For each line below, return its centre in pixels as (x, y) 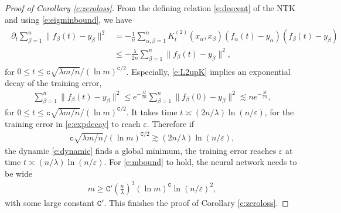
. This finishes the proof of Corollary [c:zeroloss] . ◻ (196, 202)
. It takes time (152, 111)
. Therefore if (170, 123)
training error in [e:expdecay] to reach (73, 123)
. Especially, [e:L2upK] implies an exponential (208, 71)
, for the (279, 111)
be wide (19, 173)
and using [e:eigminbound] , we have (69, 19)
